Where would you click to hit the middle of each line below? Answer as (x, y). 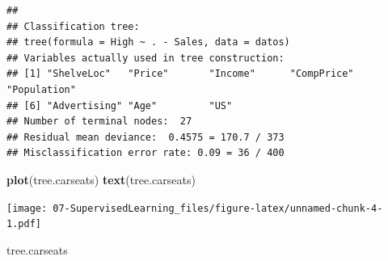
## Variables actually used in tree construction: (145, 58)
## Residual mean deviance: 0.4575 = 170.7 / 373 (145, 137)
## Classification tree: (73, 26)
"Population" (41, 89)
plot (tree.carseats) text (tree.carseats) (101, 179)
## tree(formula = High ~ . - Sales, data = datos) (148, 42)
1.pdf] (24, 224)
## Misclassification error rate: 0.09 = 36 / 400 (145, 153)
